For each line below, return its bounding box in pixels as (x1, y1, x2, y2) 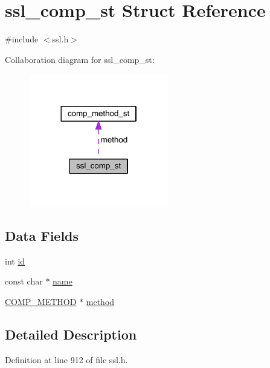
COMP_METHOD (5, 295, 77, 307)
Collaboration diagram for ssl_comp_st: (5, 53, 155, 65)
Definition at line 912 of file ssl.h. (5, 353, 128, 366)
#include (5, 33, 39, 45)
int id (5, 254, 25, 267)
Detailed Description (5, 324, 137, 343)
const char (5, 275, 43, 287)
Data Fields (5, 226, 79, 245)
